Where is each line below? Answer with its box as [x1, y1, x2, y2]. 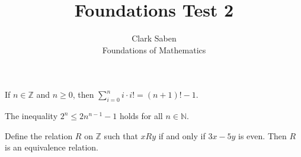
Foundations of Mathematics [102, 43, 206, 56]
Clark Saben [132, 32, 177, 44]
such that [104, 129, 138, 142]
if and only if [158, 129, 206, 142]
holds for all [119, 110, 163, 122]
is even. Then [238, 129, 287, 142]
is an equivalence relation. [5, 141, 99, 153]
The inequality [5, 110, 58, 122]
